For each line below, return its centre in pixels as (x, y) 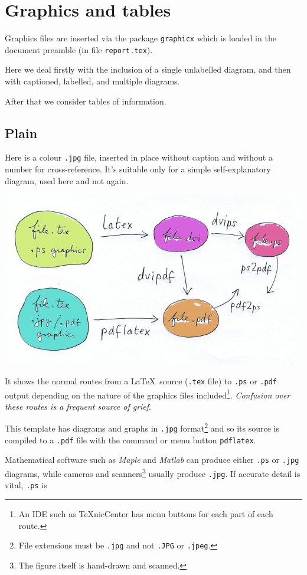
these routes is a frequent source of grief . (78, 406)
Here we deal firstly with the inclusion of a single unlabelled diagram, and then (148, 69)
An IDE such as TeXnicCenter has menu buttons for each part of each (146, 513)
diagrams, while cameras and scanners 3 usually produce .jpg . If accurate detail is (153, 472)
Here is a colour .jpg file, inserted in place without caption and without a (139, 157)
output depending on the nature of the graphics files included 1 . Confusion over (148, 394)
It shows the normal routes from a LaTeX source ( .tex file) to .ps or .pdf (141, 380)
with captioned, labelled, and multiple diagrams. (92, 81)
